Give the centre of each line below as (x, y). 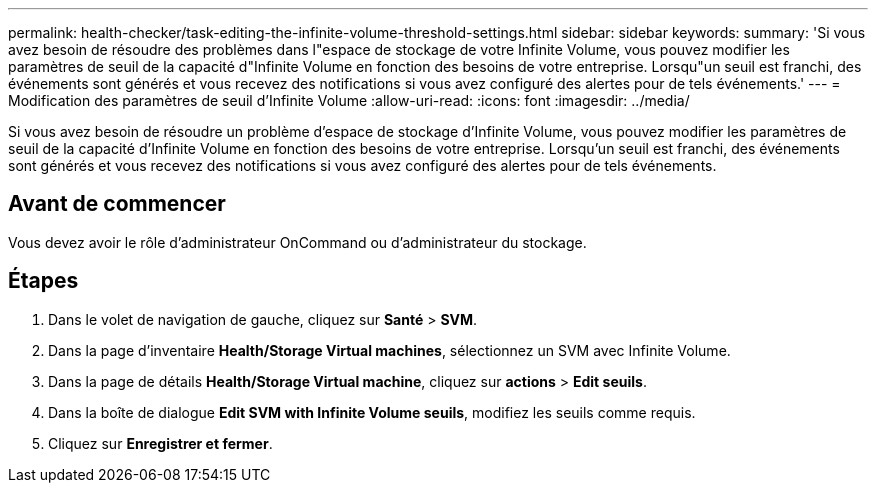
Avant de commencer (117, 204)
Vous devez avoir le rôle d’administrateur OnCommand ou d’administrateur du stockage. (297, 242)
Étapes (43, 281)
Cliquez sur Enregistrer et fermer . (160, 443)
